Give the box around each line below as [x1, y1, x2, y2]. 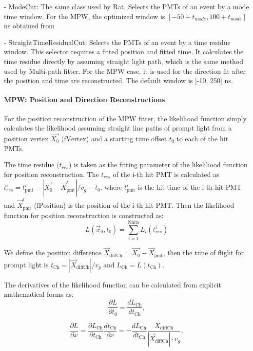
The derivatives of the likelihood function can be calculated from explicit [4, 279, 221, 289]
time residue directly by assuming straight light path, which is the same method [4, 56, 243, 66]
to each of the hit [176, 133, 229, 143]
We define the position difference [4, 247, 102, 258]
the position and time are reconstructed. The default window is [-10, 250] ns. [4, 75, 233, 86]
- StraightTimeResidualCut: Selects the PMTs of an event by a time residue [4, 37, 231, 47]
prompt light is [4, 259, 49, 269]
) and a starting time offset [86, 133, 167, 143]
